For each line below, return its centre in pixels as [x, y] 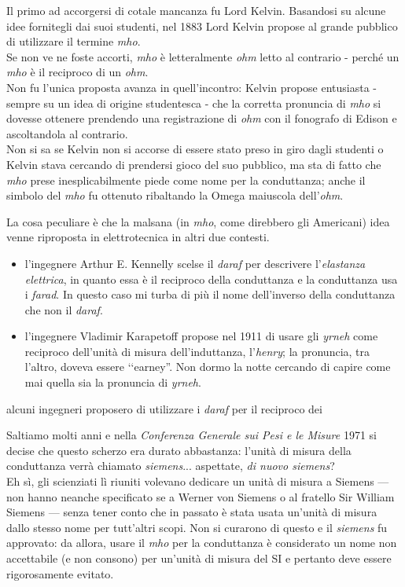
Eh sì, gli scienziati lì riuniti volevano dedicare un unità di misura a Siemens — [198, 481]
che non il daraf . [64, 309]
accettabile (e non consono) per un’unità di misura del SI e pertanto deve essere [199, 558]
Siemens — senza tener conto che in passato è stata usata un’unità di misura [192, 512]
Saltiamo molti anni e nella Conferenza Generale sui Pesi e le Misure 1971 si [191, 435]
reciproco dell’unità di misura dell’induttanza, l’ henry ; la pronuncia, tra [197, 351]
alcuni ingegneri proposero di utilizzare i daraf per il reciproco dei [164, 408]
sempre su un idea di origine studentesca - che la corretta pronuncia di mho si [194, 103]
